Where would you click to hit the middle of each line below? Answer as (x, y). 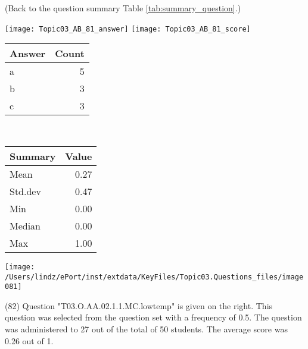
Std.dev (25, 191)
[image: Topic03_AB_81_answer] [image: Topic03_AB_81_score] (128, 29)
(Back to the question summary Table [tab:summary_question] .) (123, 8)
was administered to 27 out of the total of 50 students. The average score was (146, 329)
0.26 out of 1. (29, 340)
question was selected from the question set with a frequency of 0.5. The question (153, 317)
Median (25, 225)
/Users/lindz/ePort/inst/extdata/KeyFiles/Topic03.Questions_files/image (154, 277)
